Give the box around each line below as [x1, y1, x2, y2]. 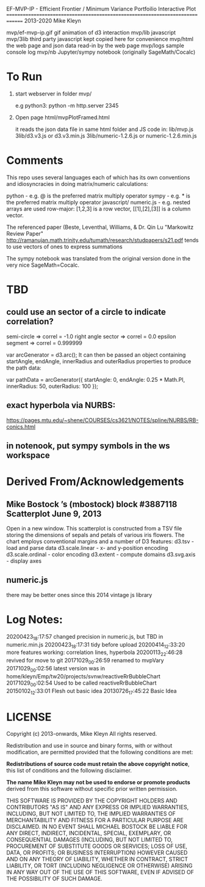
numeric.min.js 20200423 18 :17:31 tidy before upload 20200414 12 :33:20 [6, 640, 185, 650]
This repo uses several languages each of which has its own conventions [6, 174, 190, 181]
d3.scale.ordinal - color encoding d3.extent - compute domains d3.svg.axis [6, 551, 196, 559]
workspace [6, 450, 50, 461]
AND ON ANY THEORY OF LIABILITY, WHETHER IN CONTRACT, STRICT [6, 856, 189, 863]
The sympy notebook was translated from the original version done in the [6, 254, 191, 262]
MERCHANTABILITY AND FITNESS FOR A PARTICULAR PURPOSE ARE [6, 817, 184, 824]
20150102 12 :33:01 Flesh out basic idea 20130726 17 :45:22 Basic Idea [6, 687, 177, 696]
